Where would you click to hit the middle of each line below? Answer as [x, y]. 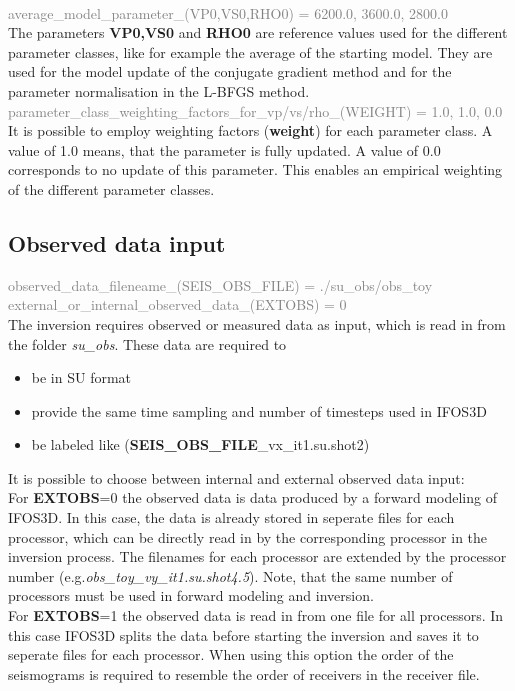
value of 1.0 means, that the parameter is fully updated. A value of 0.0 [224, 149]
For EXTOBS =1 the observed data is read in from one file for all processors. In [256, 615]
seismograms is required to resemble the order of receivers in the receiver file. [244, 673]
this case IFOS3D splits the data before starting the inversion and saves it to [243, 634]
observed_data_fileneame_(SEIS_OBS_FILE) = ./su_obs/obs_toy [220, 284]
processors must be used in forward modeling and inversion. [191, 595]
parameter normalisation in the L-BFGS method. [159, 90]
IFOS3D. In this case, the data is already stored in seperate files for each [231, 517]
